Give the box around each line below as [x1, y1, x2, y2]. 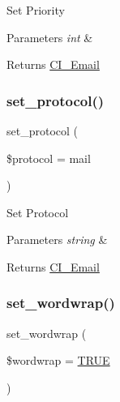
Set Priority [6, 2, 65, 18]
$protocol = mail [6, 149, 91, 166]
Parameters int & [6, 28, 93, 45]
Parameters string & [6, 231, 108, 248]
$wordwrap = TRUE [6, 352, 110, 369]
